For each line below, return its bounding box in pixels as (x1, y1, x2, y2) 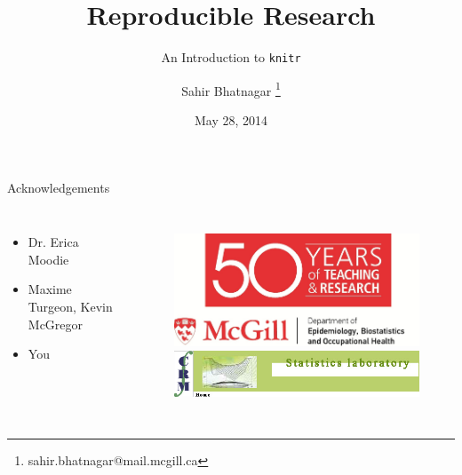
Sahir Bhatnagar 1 (181, 78, 281, 99)
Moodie (28, 249, 69, 268)
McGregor (28, 314, 84, 333)
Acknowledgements (7, 178, 110, 196)
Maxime (28, 280, 72, 298)
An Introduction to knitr (161, 48, 301, 67)
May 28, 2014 (194, 111, 268, 130)
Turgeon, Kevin (28, 297, 113, 315)
